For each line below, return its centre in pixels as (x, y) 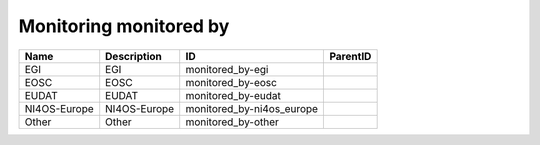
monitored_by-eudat (233, 95)
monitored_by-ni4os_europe (252, 108)
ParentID (350, 56)
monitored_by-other (232, 122)
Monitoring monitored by (124, 26)
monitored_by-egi (227, 69)
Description (133, 56)
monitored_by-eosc (231, 82)
